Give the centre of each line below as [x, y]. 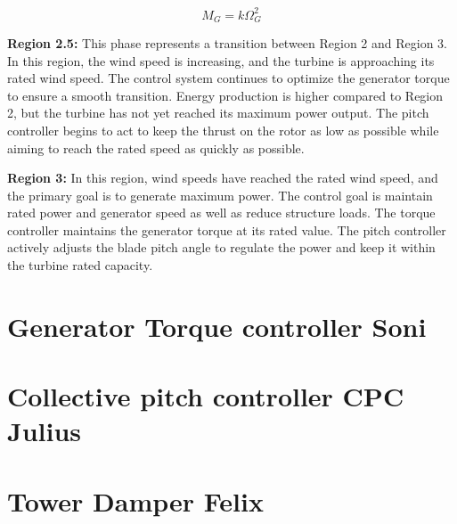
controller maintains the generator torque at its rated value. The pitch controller [227, 229]
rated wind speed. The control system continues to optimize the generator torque [228, 78]
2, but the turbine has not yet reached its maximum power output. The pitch [218, 113]
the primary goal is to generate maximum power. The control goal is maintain [220, 195]
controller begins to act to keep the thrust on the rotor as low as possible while [223, 130]
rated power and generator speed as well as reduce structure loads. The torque [221, 213]
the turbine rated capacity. [80, 265]
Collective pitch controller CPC [206, 396]
